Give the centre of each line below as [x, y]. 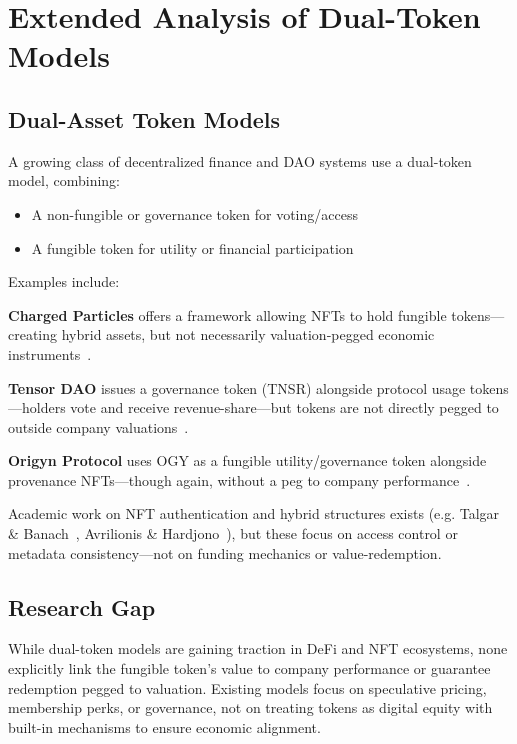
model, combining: [64, 180]
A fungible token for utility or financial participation [192, 247]
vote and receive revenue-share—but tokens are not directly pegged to [284, 407]
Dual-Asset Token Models [144, 118]
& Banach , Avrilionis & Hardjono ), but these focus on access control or [233, 533]
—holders [37, 407]
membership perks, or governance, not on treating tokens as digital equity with [250, 707]
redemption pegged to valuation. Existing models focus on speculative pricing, [247, 687]
